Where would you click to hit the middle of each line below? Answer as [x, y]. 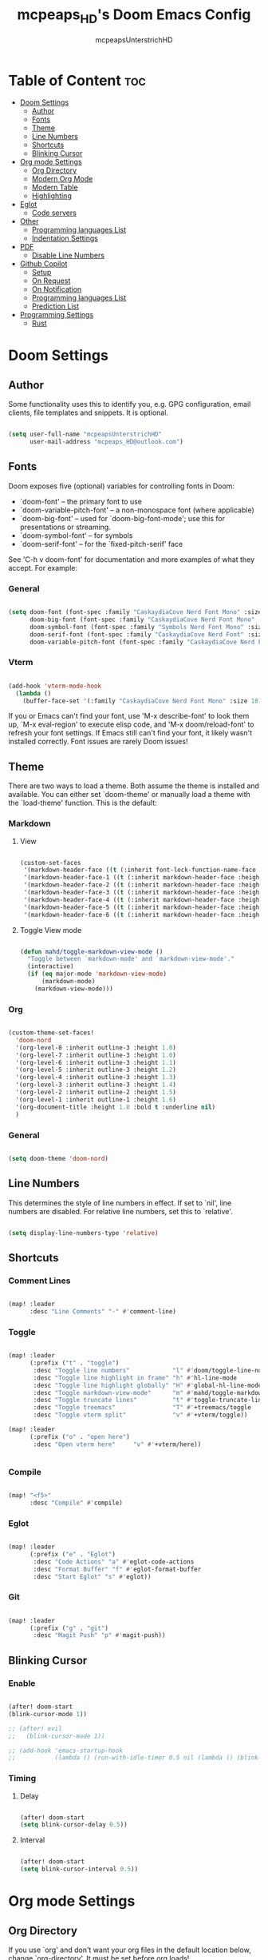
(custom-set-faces [50, 862]
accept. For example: [43, 568]
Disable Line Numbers [68, 255]
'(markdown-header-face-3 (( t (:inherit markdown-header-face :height [143, 893]
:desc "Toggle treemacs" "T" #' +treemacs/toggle [142, 1408]
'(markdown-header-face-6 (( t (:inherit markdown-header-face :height [143, 914]
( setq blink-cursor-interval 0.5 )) [79, 1869]
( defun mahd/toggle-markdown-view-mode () [91, 952]
